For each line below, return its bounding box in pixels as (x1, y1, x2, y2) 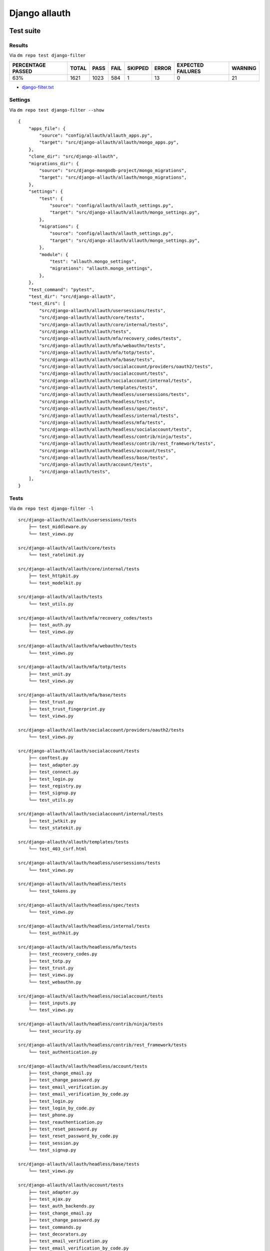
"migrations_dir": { (28, 161, 79, 166)
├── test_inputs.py (28, 1000, 76, 1006)
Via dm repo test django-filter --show (9, 107, 104, 113)
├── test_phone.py (28, 1112, 74, 1118)
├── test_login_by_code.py (28, 1105, 95, 1111)
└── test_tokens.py (28, 888, 76, 894)
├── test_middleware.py (28, 524, 87, 530)
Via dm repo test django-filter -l (9, 505, 94, 511)
